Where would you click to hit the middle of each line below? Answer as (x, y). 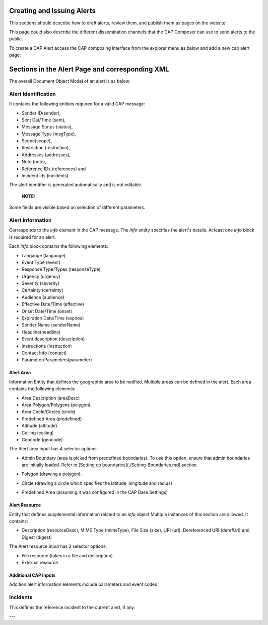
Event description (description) (53, 339)
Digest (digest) (37, 537)
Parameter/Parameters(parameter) (57, 360)
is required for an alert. (33, 237)
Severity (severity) (40, 283)
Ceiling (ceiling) (38, 432)
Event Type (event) (41, 262)
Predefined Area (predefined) (52, 418)
